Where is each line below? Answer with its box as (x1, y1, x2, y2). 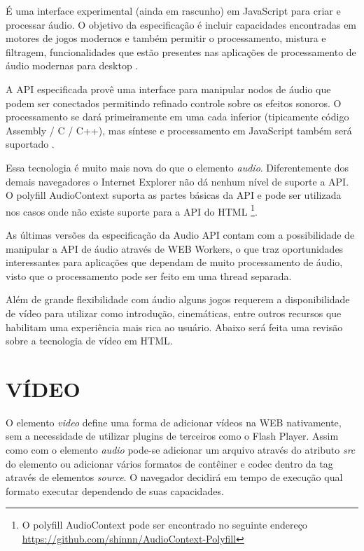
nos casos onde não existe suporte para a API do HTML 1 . (6, 202, 258, 218)
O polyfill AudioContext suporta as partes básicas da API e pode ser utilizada (6, 188, 342, 202)
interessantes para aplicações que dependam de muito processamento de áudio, (6, 255, 343, 270)
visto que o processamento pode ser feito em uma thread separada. (6, 268, 292, 283)
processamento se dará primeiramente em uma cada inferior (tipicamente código (6, 109, 349, 124)
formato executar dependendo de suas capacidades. (6, 483, 224, 498)
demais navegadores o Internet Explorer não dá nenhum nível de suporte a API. (6, 174, 349, 188)
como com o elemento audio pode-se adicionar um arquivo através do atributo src (6, 442, 356, 457)
